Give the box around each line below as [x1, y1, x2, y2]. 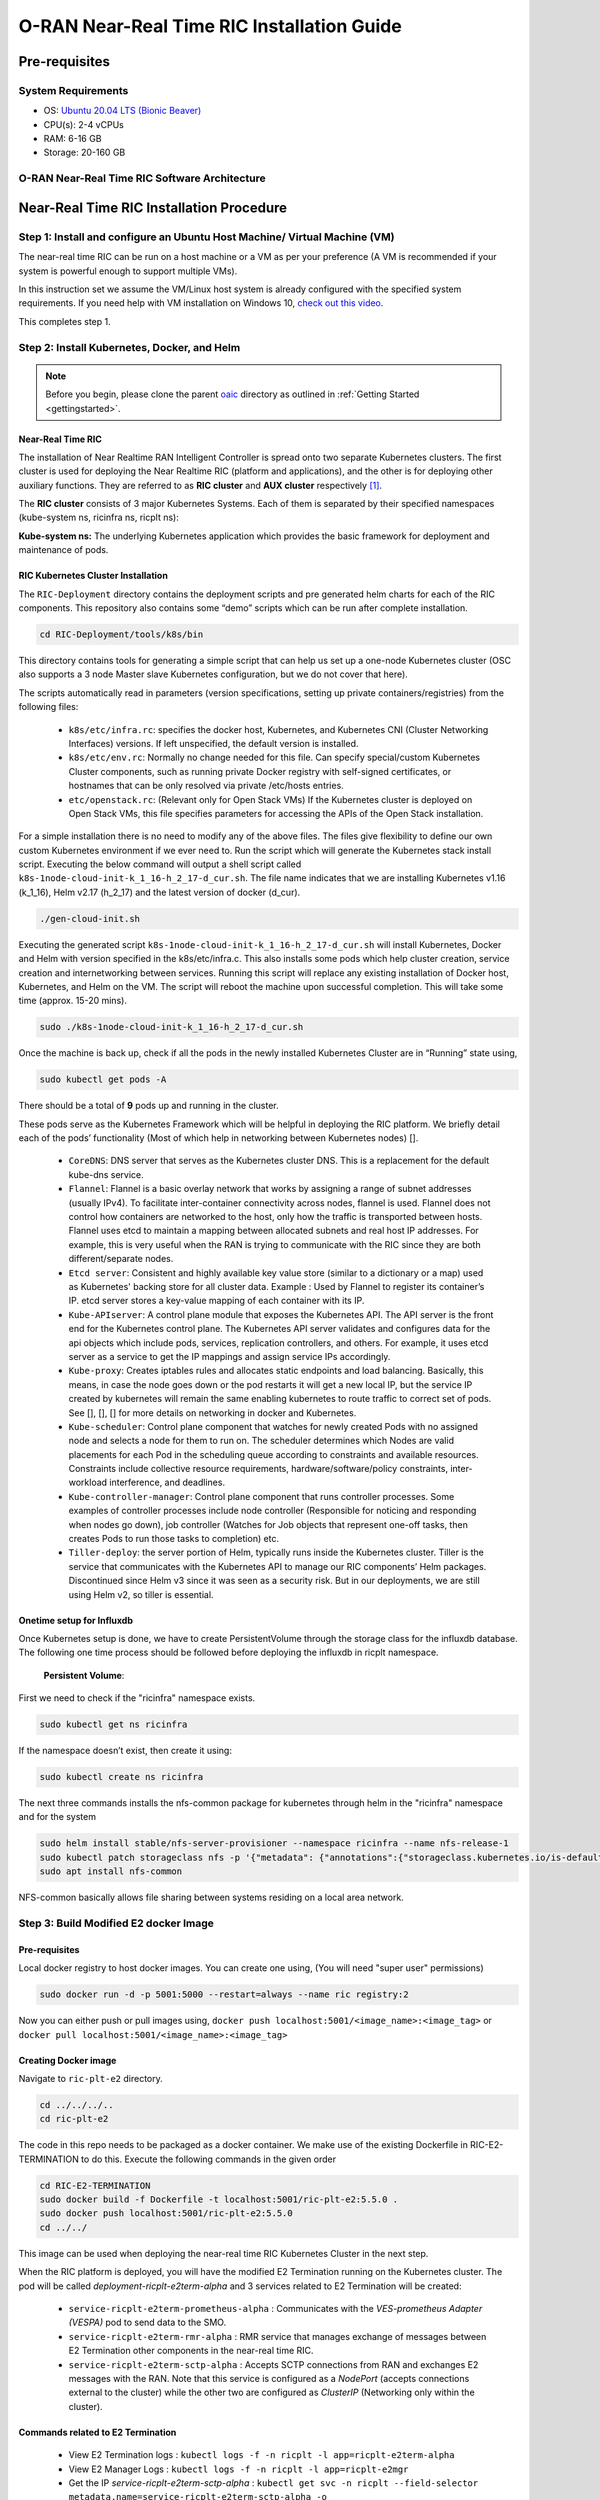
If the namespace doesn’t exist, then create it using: [18, 1745, 232, 1757]
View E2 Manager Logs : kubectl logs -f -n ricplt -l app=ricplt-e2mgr [68, 2463, 409, 2475]
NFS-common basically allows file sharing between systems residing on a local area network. [18, 1891, 404, 1904]
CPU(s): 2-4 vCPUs [43, 118, 124, 130]
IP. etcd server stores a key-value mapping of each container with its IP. [68, 1295, 365, 1307]
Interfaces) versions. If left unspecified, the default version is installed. [68, 737, 359, 749]
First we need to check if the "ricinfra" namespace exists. [18, 1692, 256, 1704]
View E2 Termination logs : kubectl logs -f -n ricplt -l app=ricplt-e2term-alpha [68, 2449, 455, 2461]
